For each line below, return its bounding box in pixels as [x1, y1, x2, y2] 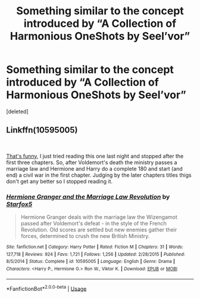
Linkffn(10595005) [6, 125, 78, 135]
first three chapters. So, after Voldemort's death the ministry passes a [6, 159, 177, 166]
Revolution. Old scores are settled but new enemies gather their [20, 226, 177, 233]
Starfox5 [6, 200, 33, 208]
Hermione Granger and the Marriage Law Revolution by [6, 192, 170, 200]
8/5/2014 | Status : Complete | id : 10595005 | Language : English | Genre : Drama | [6, 259, 176, 265]
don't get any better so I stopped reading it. [6, 177, 113, 185]
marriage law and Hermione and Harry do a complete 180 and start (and [6, 165, 183, 172]
